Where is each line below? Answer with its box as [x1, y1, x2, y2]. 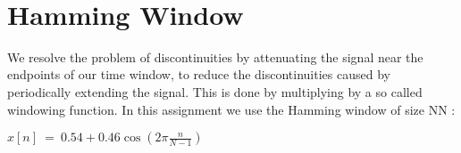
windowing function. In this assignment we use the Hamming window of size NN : [7, 100, 456, 118]
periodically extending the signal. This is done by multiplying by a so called [7, 82, 423, 101]
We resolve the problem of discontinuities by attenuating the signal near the [7, 47, 423, 66]
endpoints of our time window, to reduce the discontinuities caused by [7, 65, 390, 84]
